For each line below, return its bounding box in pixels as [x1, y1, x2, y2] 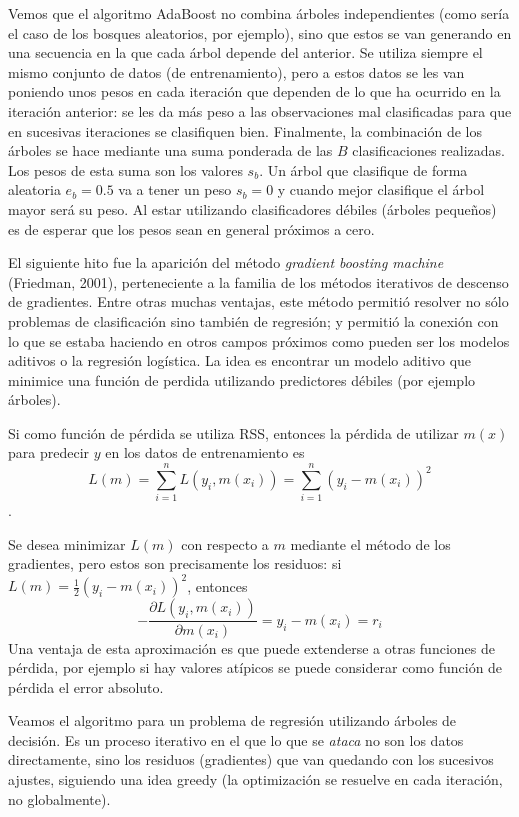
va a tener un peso [118, 179, 232, 200]
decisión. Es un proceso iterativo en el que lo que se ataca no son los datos [8, 729, 464, 750]
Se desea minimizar [8, 533, 126, 554]
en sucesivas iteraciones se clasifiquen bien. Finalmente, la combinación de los [8, 120, 482, 141]
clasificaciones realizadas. [352, 140, 505, 161]
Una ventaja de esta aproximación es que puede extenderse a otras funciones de [8, 637, 495, 658]
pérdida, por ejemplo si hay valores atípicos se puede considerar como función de [8, 657, 503, 678]
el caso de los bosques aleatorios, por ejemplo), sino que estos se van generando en [8, 22, 512, 43]
